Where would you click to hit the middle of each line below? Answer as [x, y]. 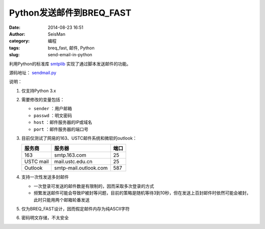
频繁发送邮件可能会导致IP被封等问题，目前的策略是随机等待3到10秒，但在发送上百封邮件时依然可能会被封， [142, 193]
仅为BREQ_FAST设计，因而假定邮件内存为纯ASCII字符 [76, 208]
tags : [14, 48]
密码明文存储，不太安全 [45, 218]
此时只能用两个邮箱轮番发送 [62, 200]
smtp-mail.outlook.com [81, 168]
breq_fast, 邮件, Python [71, 48]
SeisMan [57, 34]
